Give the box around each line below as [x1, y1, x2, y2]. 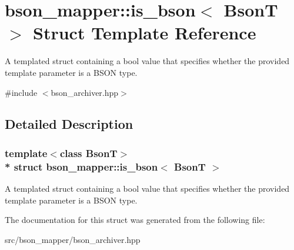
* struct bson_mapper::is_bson [5, 159, 158, 174]
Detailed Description [5, 115, 133, 133]
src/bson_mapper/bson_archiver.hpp [5, 233, 141, 245]
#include [5, 86, 38, 98]
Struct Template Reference [33, 21, 256, 45]
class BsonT [59, 145, 118, 160]
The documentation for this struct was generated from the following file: [5, 214, 265, 226]
